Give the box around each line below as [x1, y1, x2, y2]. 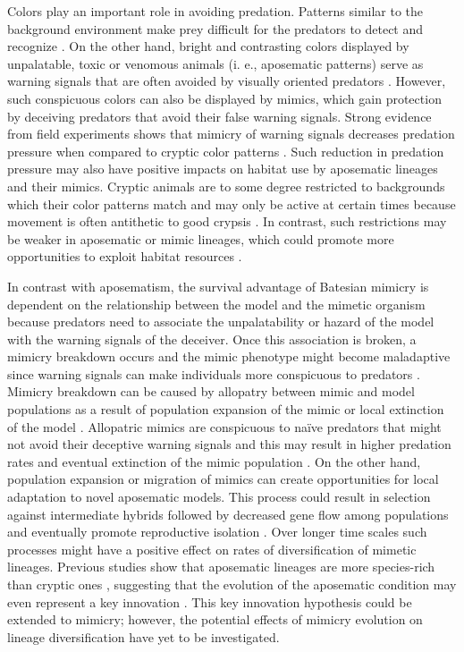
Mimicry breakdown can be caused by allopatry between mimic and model [7, 382, 415, 401]
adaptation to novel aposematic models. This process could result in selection [7, 487, 431, 506]
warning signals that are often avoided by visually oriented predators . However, [7, 72, 446, 90]
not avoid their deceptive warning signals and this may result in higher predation [7, 435, 451, 453]
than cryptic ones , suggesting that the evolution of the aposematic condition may [7, 575, 457, 593]
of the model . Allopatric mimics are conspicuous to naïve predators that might [7, 417, 442, 436]
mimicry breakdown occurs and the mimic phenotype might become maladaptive [7, 347, 451, 366]
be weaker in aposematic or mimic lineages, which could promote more [7, 229, 394, 248]
